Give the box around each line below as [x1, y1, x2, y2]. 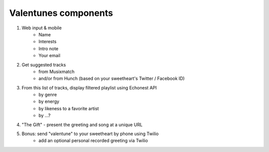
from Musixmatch [38, 69, 75, 75]
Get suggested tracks [21, 62, 66, 68]
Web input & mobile [21, 25, 62, 31]
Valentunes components [9, 7, 113, 18]
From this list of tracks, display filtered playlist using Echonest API [21, 84, 157, 90]
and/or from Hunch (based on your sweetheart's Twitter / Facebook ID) [38, 76, 185, 81]
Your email [38, 53, 61, 59]
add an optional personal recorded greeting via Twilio [38, 138, 148, 144]
